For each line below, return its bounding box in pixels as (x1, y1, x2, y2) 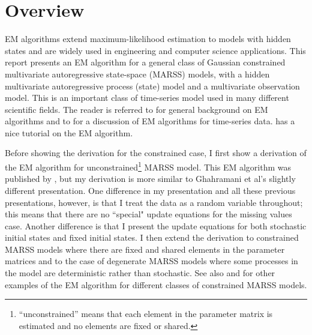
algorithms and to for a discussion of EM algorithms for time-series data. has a (5, 115, 295, 127)
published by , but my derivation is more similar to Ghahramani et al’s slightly (5, 172, 296, 185)
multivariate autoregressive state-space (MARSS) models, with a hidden (5, 67, 270, 80)
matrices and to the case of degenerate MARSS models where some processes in (5, 255, 298, 267)
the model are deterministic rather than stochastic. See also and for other (5, 267, 275, 279)
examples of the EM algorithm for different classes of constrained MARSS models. (5, 278, 307, 291)
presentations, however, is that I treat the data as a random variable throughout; (5, 196, 303, 208)
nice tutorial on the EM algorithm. (5, 126, 133, 139)
